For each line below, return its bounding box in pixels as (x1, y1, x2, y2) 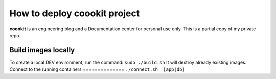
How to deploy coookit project (9, 8, 140, 19)
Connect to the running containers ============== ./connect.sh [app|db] (9, 66, 185, 72)
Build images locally (9, 46, 75, 55)
